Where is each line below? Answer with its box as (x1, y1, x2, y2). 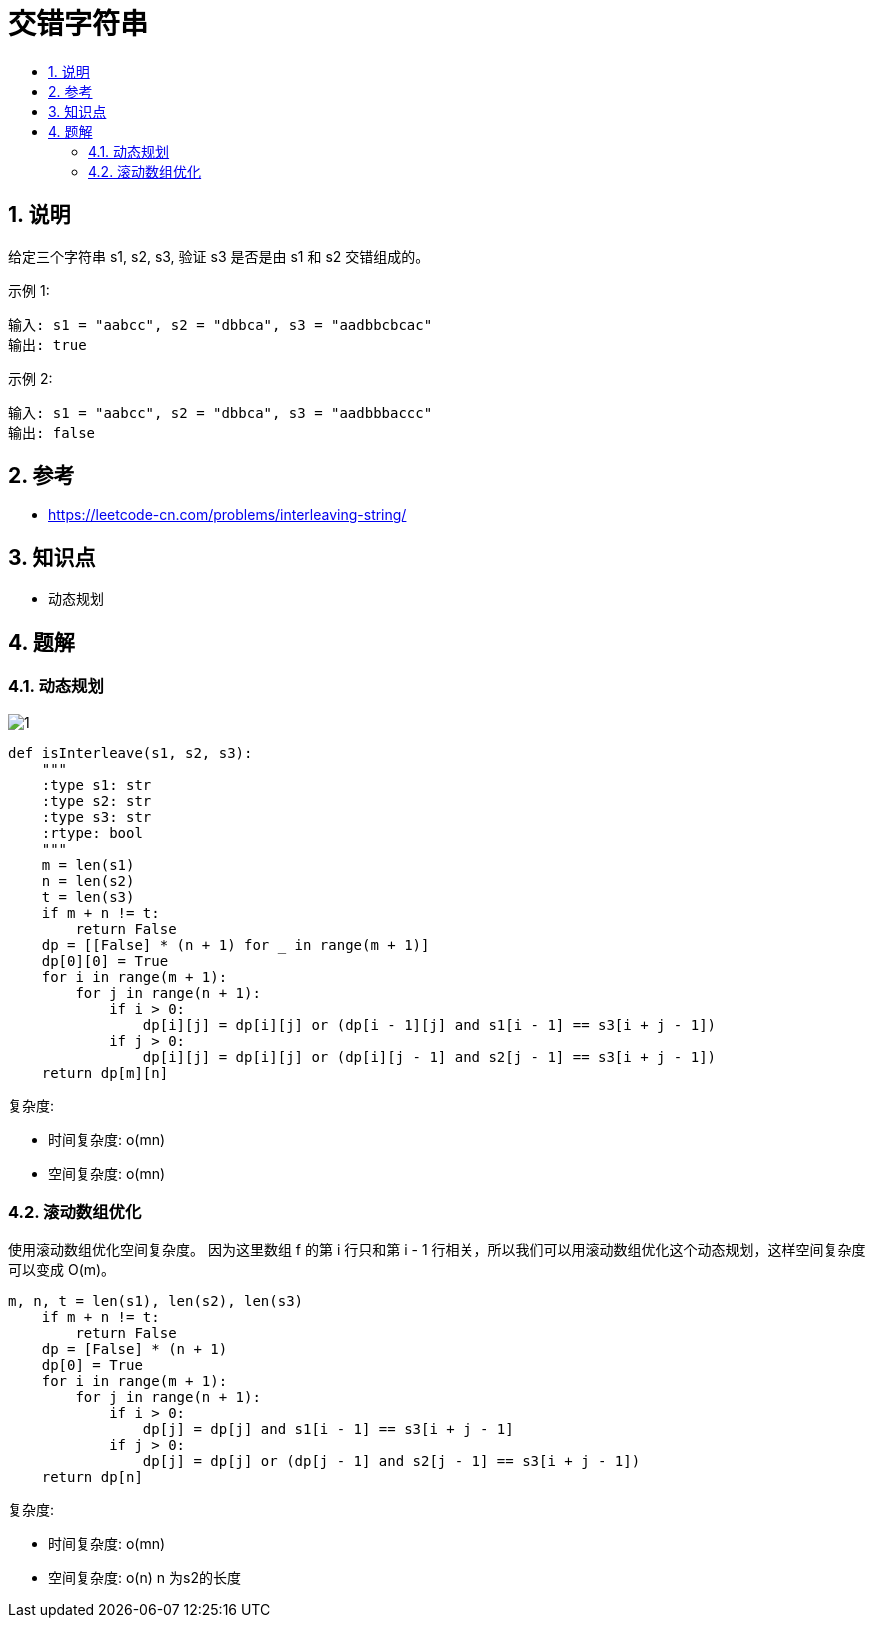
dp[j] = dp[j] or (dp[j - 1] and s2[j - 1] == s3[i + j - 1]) (142, 1453, 641, 1470)
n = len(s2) (41, 872, 135, 889)
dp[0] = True (41, 1357, 143, 1374)
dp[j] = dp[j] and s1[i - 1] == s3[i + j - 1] (142, 1421, 514, 1438)
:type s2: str (41, 792, 152, 809)
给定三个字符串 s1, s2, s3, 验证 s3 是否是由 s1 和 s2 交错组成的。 (8, 247, 430, 265)
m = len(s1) (41, 856, 135, 873)
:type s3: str (41, 808, 152, 825)
